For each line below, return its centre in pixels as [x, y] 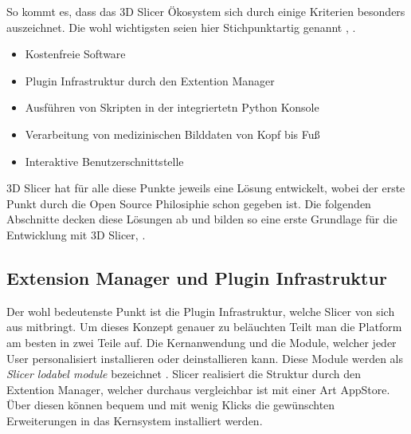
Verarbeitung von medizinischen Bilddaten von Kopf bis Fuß [172, 134]
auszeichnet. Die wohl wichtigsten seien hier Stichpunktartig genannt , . [181, 27]
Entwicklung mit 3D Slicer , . [76, 234]
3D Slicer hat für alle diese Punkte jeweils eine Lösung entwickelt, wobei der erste [206, 188]
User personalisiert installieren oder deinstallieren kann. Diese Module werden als [205, 358]
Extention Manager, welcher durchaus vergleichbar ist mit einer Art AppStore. [198, 389]
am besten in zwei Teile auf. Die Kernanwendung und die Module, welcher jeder [202, 342]
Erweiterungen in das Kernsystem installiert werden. [135, 420]
